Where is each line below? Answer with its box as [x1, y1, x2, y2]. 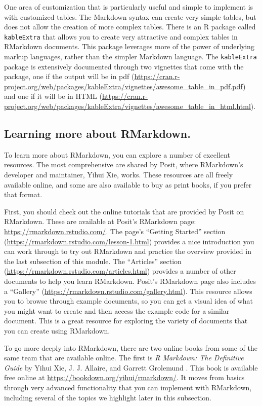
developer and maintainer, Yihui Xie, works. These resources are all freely [4, 169, 233, 180]
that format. [4, 189, 42, 200]
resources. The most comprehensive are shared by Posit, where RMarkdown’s [4, 159, 243, 170]
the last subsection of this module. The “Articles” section [4, 255, 182, 266]
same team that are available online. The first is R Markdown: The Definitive [4, 352, 244, 363]
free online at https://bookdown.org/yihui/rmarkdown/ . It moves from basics [4, 372, 245, 383]
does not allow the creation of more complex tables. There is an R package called [4, 21, 256, 32]
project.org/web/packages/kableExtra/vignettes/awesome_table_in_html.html [4, 101, 251, 112]
